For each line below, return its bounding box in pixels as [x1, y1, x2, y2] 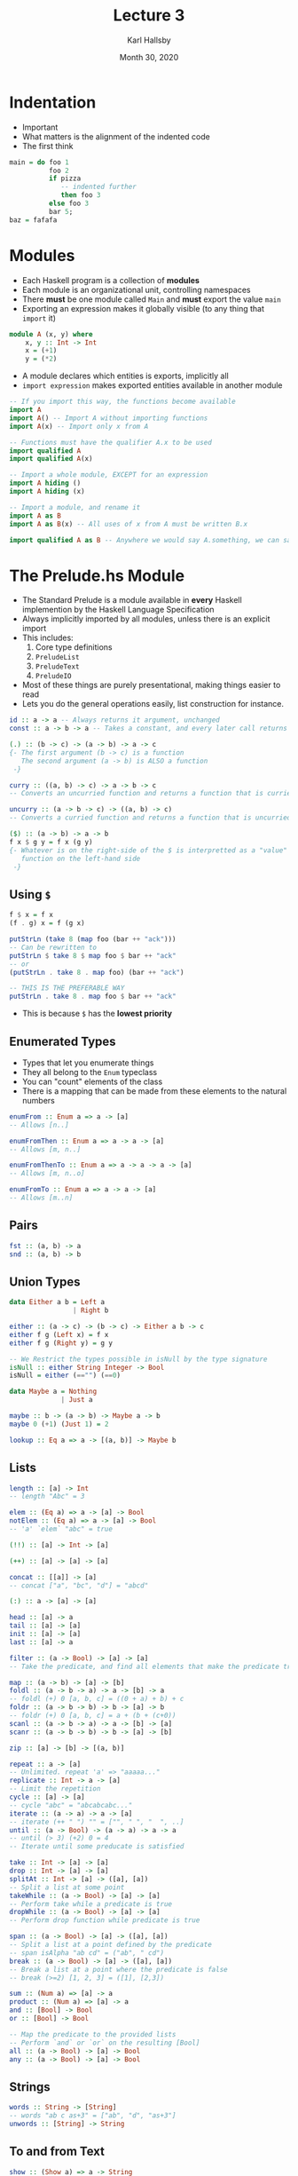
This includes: [21, 632, 74, 644]
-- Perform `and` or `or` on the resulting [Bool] [9, 2038, 200, 2047]
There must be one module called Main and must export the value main [21, 294, 281, 305]
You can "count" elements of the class [21, 1076, 163, 1087]
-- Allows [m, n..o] [9, 1169, 86, 1178]
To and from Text [9, 2144, 105, 2159]
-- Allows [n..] [9, 1120, 69, 1129]
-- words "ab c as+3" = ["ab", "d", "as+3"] [9, 2111, 176, 2120]
